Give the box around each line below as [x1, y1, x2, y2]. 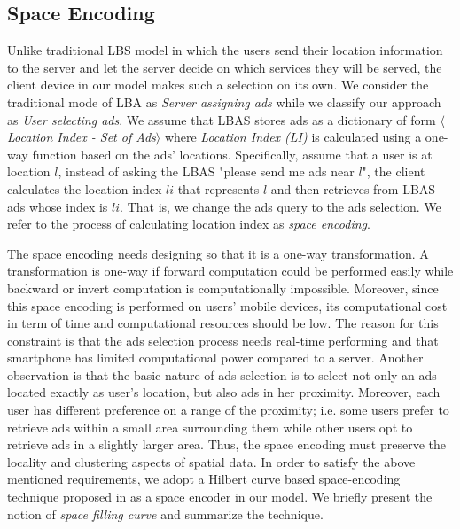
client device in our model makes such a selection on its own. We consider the [7, 75, 429, 94]
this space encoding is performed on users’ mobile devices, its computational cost [7, 296, 448, 315]
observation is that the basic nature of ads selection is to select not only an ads [7, 365, 437, 384]
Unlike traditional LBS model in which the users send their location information [7, 41, 443, 59]
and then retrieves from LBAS [270, 179, 436, 198]
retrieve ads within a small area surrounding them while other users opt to [7, 417, 413, 436]
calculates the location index [7, 179, 162, 198]
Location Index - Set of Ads [7, 128, 156, 146]
